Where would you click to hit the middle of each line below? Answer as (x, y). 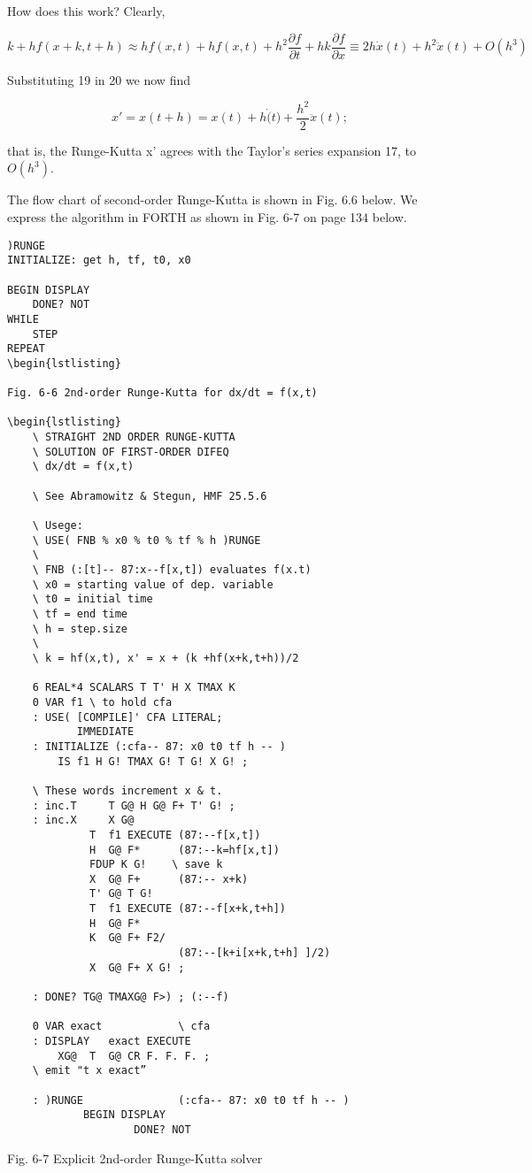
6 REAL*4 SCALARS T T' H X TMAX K (134, 688)
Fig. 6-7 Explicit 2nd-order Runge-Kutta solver (135, 1158)
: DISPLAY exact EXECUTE (112, 1042)
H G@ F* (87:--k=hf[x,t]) (185, 850)
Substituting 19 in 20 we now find (99, 79)
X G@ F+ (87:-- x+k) (169, 879)
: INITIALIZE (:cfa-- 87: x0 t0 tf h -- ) (159, 746)
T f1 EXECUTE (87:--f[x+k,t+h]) (188, 909)
